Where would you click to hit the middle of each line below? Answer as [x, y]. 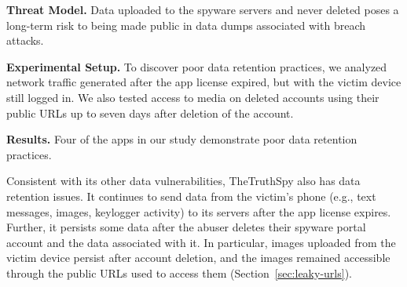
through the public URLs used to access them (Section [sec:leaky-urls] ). [179, 272]
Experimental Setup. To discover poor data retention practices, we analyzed [197, 66]
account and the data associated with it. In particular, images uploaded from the [201, 242]
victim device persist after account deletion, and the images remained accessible [198, 258]
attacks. [25, 40]
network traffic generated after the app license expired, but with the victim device [204, 82]
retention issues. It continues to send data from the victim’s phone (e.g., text [191, 196]
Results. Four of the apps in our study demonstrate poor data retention [182, 139]
